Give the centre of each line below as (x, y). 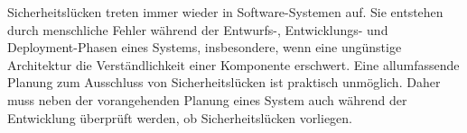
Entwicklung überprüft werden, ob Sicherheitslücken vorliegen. (180, 117)
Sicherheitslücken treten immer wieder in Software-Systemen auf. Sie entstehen (225, 12)
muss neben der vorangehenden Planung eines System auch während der (207, 99)
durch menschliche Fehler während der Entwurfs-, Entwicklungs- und (198, 29)
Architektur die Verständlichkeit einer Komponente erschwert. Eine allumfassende (233, 64)
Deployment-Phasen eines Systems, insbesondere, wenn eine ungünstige (205, 47)
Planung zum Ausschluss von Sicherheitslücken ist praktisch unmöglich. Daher (224, 82)
